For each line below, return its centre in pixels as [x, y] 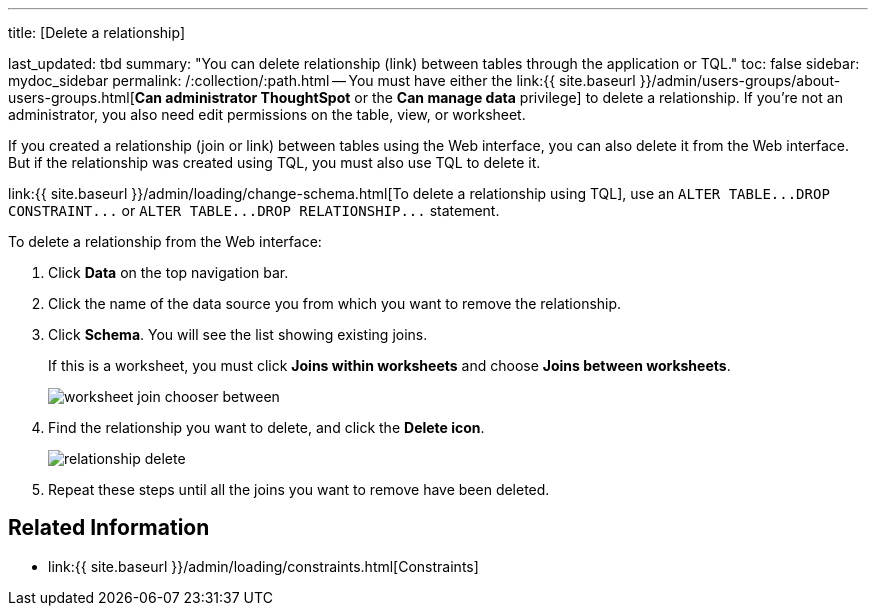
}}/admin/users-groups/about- [740, 80]
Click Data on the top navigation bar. [168, 272]
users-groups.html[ [71, 97]
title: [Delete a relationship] [97, 32]
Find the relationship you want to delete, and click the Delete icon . [266, 427]
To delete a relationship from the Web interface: [165, 241]
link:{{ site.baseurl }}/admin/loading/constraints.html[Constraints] [263, 566]
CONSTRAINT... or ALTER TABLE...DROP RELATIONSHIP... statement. [254, 210]
